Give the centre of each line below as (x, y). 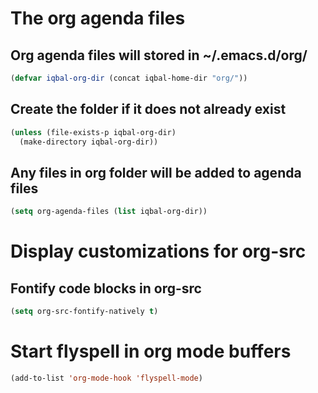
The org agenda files (98, 18)
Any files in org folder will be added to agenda (156, 172)
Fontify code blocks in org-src (106, 288)
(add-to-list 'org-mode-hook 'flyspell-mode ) (106, 378)
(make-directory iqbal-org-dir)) (89, 142)
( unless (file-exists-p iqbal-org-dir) (93, 132)
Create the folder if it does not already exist (148, 109)
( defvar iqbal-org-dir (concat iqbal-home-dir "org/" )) (129, 78)
